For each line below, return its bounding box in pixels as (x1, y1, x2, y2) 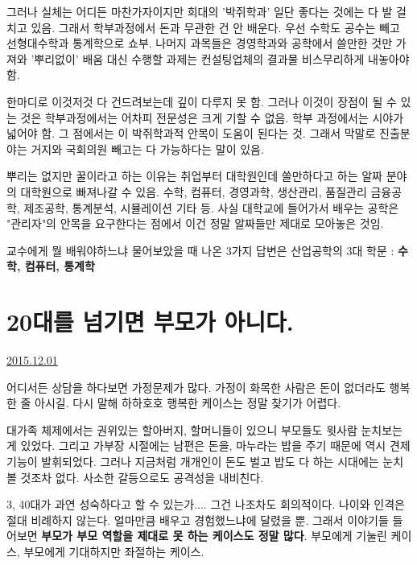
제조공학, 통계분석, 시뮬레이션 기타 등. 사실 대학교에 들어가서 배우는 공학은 (23, 199, 399, 216)
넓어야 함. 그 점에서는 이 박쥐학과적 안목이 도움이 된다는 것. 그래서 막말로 (6, 125, 376, 142)
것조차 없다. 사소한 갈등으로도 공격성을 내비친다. (20, 468, 264, 485)
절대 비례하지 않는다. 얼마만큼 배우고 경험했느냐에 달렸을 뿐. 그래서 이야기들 (6, 511, 389, 528)
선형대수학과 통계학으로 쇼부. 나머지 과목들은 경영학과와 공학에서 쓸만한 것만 (6, 35, 393, 52)
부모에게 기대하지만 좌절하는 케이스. (23, 542, 204, 559)
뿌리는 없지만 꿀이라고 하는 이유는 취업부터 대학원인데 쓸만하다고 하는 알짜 (6, 167, 382, 184)
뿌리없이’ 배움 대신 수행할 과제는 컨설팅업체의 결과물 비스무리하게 (34, 50, 365, 67)
